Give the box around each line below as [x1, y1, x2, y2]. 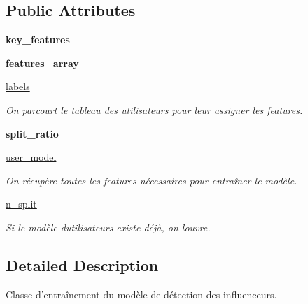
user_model [6, 150, 57, 164]
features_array [6, 55, 79, 70]
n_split [6, 196, 37, 211]
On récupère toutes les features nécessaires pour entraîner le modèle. [6, 173, 297, 187]
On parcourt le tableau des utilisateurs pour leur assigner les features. [6, 102, 303, 117]
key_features [6, 32, 70, 47]
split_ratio [6, 126, 59, 140]
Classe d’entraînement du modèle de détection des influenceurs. [6, 287, 277, 301]
